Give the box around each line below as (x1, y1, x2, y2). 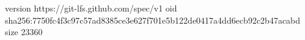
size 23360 (5, 25, 43, 38)
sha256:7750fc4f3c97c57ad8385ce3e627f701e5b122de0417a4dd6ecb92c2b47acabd (5, 13, 301, 26)
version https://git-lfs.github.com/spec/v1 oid (5, 2, 177, 14)
